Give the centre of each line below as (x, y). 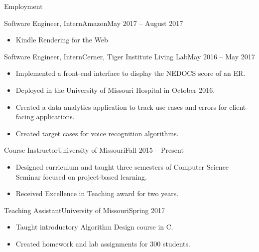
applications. (55, 117)
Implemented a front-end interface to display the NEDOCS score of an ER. (130, 73)
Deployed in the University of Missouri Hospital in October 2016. (115, 90)
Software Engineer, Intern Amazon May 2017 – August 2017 (94, 23)
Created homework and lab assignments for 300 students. (103, 243)
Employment (23, 6)
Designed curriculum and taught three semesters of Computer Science (122, 166)
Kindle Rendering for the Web (62, 40)
